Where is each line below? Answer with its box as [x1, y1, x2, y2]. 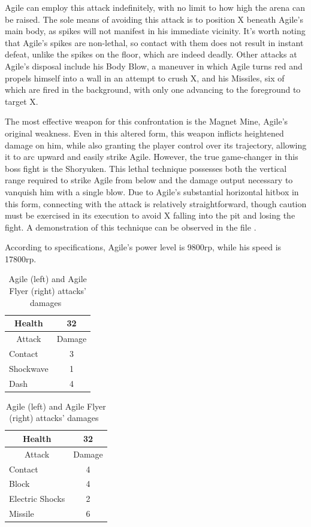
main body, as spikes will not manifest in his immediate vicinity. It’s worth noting [5, 25, 306, 37]
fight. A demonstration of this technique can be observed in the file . [5, 220, 256, 233]
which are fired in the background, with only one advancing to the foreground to [5, 83, 301, 96]
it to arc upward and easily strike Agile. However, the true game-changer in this [5, 150, 298, 163]
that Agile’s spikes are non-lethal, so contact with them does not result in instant [5, 36, 304, 49]
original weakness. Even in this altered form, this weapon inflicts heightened [5, 126, 284, 139]
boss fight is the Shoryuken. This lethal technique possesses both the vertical [5, 162, 287, 174]
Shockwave [9, 362, 49, 374]
